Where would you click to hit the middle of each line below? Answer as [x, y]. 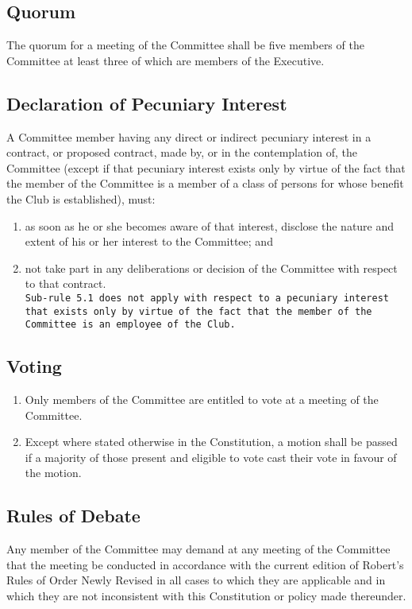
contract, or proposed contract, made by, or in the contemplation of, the [182, 152]
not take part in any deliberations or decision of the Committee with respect [211, 268]
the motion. [53, 473]
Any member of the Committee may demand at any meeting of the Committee [198, 549]
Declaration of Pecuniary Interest [147, 103]
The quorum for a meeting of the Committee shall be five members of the [185, 45]
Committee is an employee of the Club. [130, 325]
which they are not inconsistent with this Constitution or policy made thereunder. [206, 596]
